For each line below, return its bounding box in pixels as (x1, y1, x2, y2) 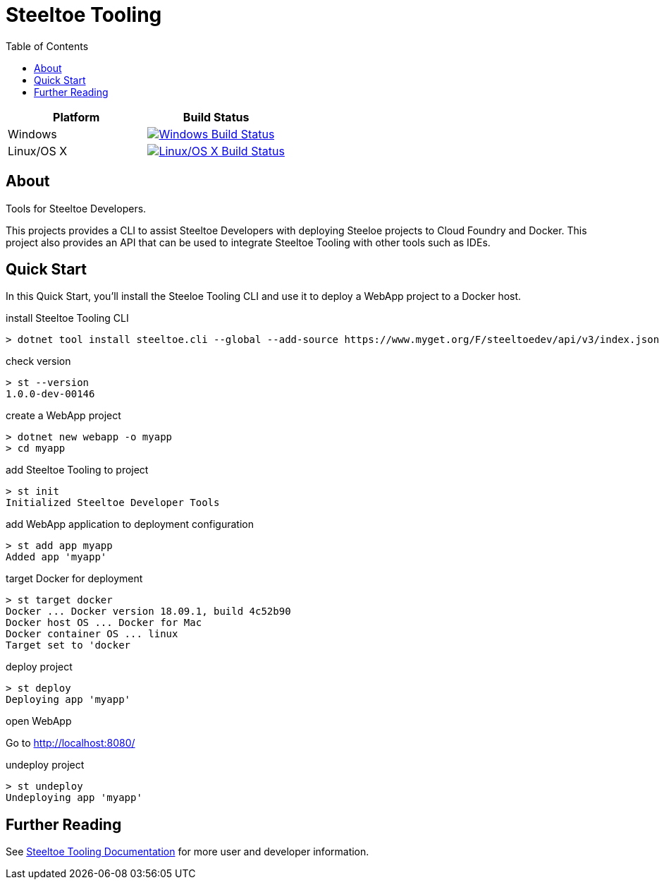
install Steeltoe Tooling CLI (6, 312, 129, 325)
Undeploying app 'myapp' (6, 792, 142, 804)
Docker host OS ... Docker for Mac (6, 617, 202, 629)
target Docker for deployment (6, 572, 143, 585)
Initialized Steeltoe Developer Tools (6, 497, 220, 509)
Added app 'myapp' (6, 551, 107, 563)
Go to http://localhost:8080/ (6, 737, 135, 749)
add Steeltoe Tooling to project (6, 464, 149, 476)
